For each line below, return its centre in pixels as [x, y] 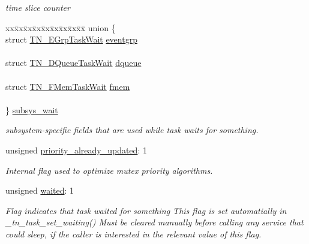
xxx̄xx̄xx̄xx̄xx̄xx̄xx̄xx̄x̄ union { [61, 27]
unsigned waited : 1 [40, 190]
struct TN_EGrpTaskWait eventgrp [71, 39]
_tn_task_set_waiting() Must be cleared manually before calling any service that [154, 222]
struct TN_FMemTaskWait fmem [68, 86]
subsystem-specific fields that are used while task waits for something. [132, 130]
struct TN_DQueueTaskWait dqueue [73, 63]
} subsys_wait [32, 109]
